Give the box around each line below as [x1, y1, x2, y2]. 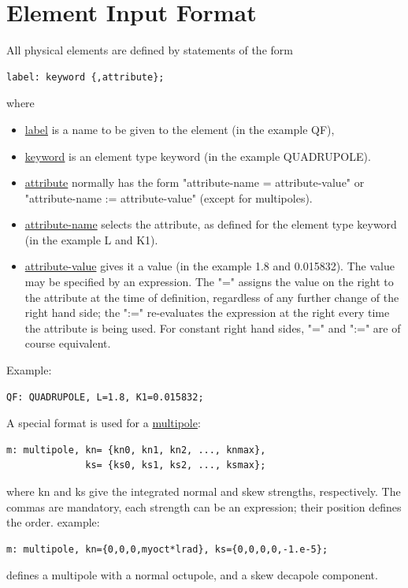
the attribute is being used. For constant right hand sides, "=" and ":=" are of [24, 319, 401, 336]
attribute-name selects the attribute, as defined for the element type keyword [24, 216, 397, 233]
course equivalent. [24, 335, 111, 352]
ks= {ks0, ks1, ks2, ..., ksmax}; [85, 460, 266, 471]
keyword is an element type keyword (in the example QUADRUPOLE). [24, 147, 371, 164]
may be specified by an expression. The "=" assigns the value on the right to [24, 274, 394, 290]
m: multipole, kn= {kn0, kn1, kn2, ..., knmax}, [6, 444, 266, 456]
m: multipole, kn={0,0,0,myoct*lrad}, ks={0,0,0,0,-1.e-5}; [6, 543, 328, 555]
